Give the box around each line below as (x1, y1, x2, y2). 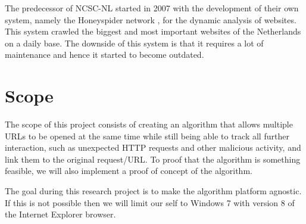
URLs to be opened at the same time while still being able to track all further (5, 129, 289, 142)
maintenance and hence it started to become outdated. (5, 48, 204, 61)
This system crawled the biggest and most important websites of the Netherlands (5, 25, 301, 38)
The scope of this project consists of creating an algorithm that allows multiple (5, 118, 293, 130)
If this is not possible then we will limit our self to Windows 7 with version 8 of (5, 196, 295, 209)
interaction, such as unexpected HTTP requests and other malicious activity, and (5, 141, 301, 154)
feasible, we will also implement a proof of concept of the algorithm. (5, 164, 252, 177)
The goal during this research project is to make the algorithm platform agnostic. (5, 185, 302, 197)
